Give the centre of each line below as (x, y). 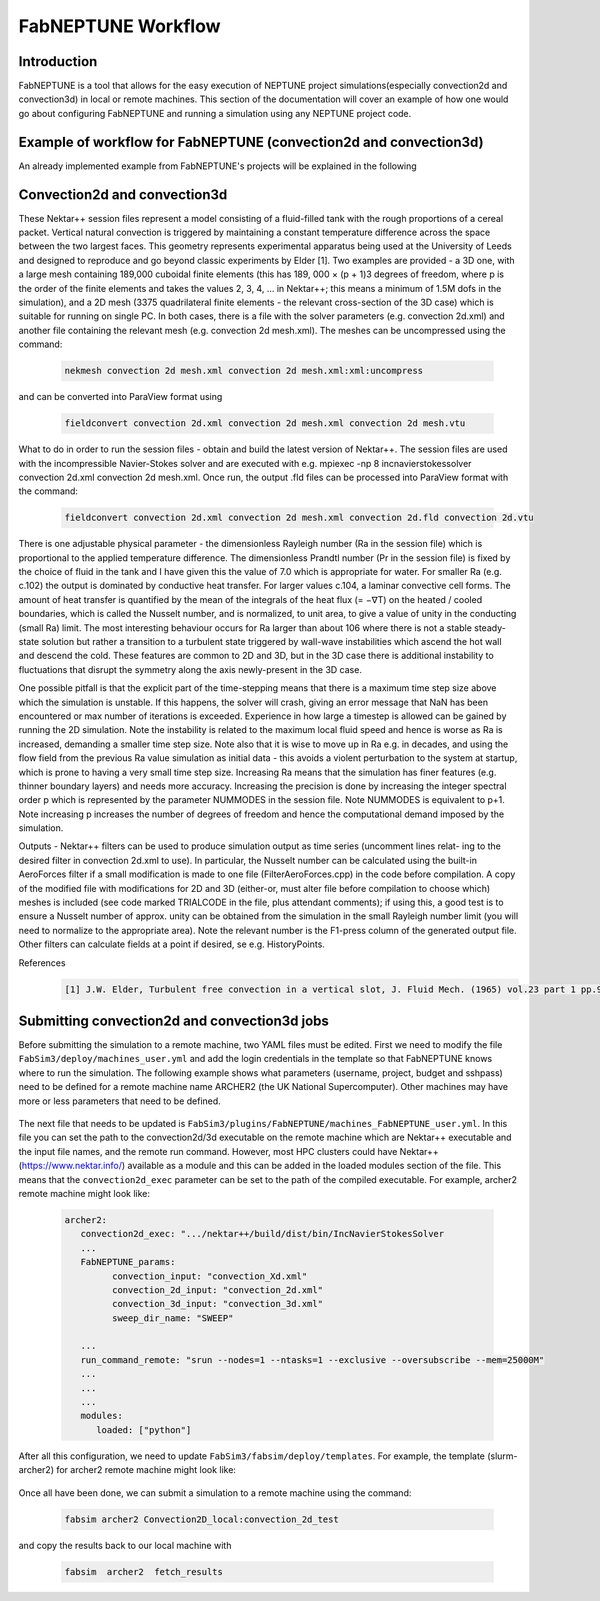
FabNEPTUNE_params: (128, 1262)
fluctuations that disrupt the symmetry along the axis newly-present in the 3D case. (190, 669)
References (42, 962)
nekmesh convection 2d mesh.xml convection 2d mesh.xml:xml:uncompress (244, 371)
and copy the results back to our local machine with (125, 1545)
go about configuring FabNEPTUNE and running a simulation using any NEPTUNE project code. (215, 113)
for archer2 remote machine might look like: (146, 1470)
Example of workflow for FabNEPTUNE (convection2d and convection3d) (251, 141)
